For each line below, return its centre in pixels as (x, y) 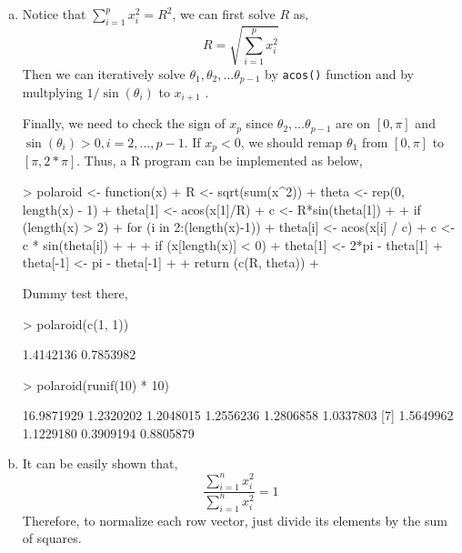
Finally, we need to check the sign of (124, 123)
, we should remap (291, 141)
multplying (52, 91)
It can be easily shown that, (100, 463)
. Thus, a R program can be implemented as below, (220, 161)
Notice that (54, 14)
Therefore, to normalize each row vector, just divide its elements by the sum (235, 520)
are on (353, 123)
